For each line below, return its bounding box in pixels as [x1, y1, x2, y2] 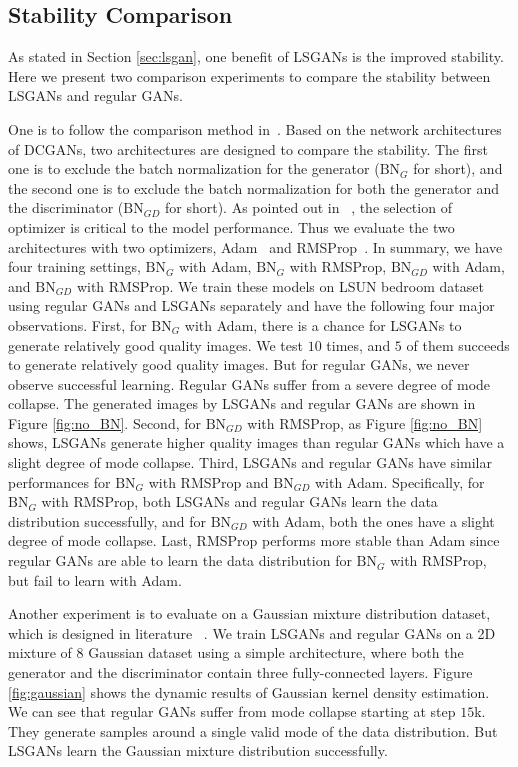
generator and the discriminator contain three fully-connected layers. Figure [8, 662, 473, 683]
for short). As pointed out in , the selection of [164, 197, 452, 218]
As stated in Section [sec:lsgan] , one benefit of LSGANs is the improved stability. [8, 46, 504, 67]
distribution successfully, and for [8, 510, 206, 531]
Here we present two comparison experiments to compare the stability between [8, 65, 491, 86]
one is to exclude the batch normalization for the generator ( [8, 158, 380, 179]
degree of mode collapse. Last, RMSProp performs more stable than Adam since [8, 530, 500, 551]
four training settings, [8, 256, 141, 277]
